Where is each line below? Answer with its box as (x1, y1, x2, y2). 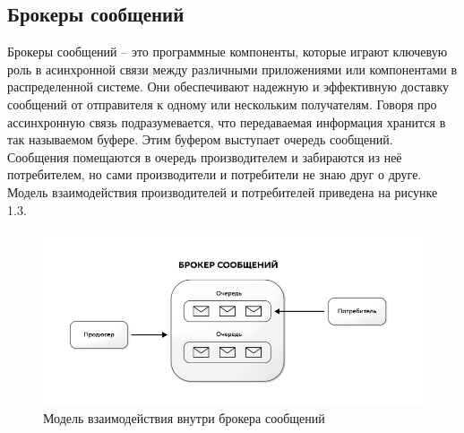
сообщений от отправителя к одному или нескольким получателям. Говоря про (7, 94, 437, 113)
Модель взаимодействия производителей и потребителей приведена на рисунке (7, 182, 438, 201)
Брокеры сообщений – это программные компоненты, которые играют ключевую (7, 42, 448, 61)
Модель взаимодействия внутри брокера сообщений (43, 408, 325, 427)
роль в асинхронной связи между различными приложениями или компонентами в (7, 59, 458, 78)
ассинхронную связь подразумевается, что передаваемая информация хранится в (7, 112, 446, 131)
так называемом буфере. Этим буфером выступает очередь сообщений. (7, 130, 393, 149)
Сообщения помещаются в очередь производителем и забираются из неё (7, 147, 402, 166)
